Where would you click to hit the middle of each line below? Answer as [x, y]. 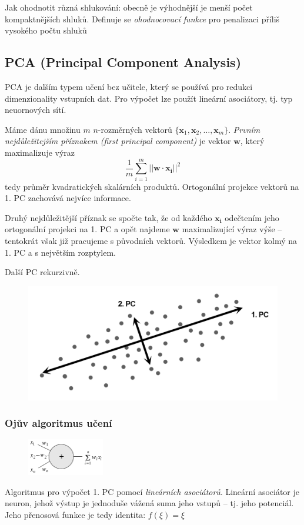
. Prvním [244, 129]
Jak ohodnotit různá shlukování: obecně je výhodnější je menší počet [129, 7]
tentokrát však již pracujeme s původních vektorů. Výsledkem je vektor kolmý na [151, 241]
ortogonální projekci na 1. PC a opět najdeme [87, 229]
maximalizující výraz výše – [232, 229]
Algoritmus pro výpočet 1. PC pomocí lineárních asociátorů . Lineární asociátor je [152, 491]
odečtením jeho [252, 217]
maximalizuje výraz [40, 152]
